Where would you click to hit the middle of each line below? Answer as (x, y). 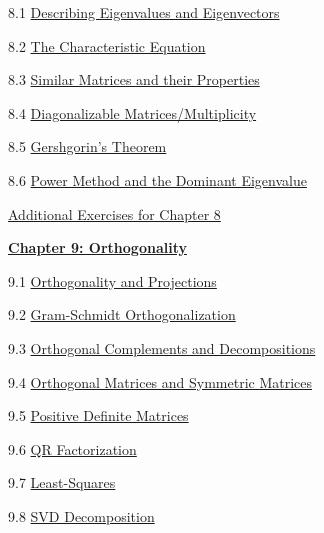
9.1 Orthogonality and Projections (112, 280)
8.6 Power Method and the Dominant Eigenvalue (157, 179)
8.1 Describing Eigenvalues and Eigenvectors (144, 12)
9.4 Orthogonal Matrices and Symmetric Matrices (160, 381)
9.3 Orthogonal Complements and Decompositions (162, 347)
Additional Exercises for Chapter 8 (114, 213)
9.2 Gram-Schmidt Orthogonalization (122, 314)
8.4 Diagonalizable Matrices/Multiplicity (132, 112)
